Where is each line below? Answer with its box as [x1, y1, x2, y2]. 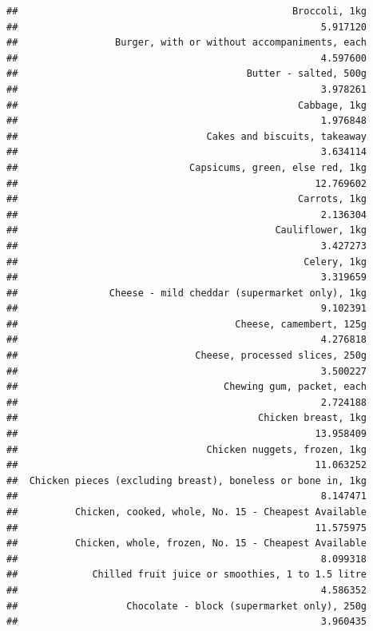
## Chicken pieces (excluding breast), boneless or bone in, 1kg [6, 474, 367, 486]
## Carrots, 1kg [6, 193, 367, 205]
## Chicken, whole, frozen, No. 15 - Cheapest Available [6, 538, 367, 550]
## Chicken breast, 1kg [6, 412, 367, 424]
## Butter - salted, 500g [6, 68, 367, 80]
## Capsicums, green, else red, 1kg [6, 161, 367, 173]
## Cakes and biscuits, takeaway [6, 130, 367, 142]
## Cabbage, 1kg [6, 99, 367, 111]
